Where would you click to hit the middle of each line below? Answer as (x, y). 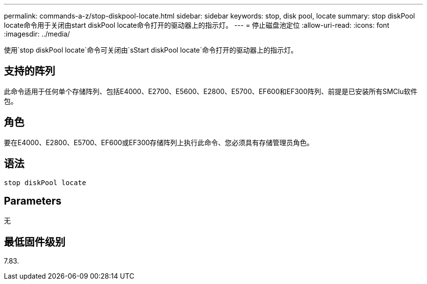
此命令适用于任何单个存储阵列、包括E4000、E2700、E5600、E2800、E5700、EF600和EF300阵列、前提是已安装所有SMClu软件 (211, 91)
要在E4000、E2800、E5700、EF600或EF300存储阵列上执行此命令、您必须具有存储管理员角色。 (159, 142)
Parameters (33, 201)
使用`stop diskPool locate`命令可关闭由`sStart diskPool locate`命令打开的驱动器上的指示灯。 (151, 50)
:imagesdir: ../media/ (37, 34)
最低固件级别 (35, 242)
